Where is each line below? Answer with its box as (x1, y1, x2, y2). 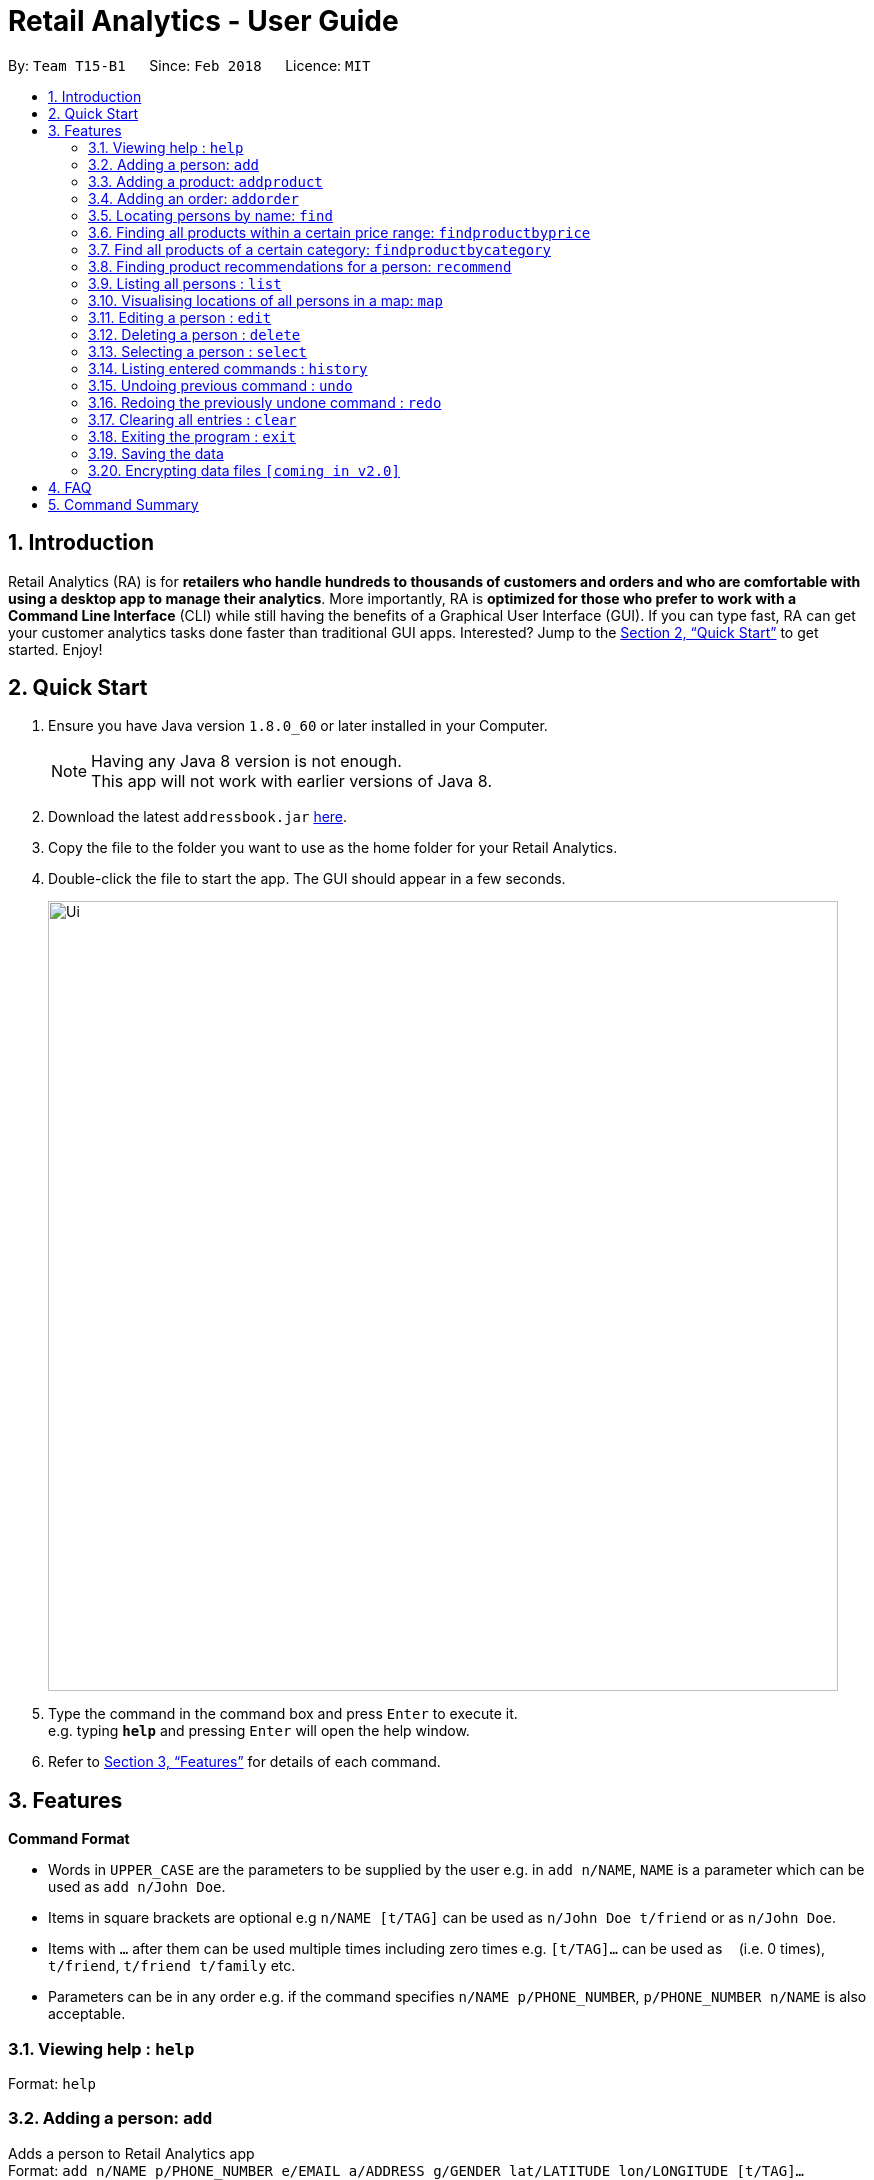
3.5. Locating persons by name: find (88, 206, 333, 224)
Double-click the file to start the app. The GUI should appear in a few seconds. (48, 870, 566, 888)
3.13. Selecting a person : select (88, 342, 307, 360)
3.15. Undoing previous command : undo (88, 376, 353, 394)
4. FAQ (48, 478, 92, 496)
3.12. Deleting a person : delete (88, 325, 301, 343)
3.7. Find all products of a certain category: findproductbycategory (88, 240, 551, 258)
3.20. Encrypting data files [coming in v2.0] (88, 461, 400, 479)
